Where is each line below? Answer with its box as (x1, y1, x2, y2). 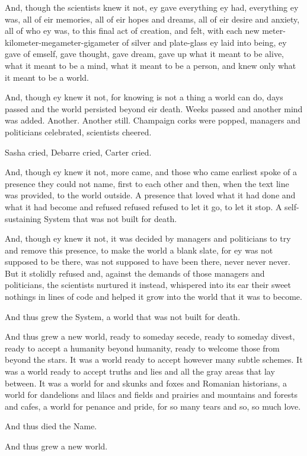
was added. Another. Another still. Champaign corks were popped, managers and (5, 114, 300, 126)
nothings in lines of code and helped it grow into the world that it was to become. (5, 290, 302, 303)
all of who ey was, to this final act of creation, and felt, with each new (5, 24, 260, 37)
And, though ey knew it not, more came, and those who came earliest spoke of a (5, 166, 297, 178)
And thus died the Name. (5, 420, 97, 432)
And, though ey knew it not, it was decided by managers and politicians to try (5, 232, 291, 245)
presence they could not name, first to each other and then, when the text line (5, 177, 289, 189)
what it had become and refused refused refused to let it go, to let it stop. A (5, 200, 282, 213)
